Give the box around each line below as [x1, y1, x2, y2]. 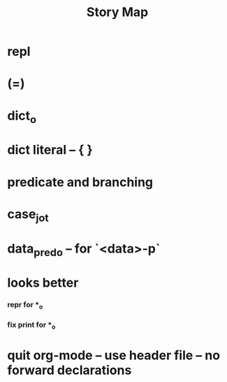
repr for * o [7, 300, 43, 311]
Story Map [86, 4, 149, 20]
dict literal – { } [7, 142, 93, 158]
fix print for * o [7, 320, 56, 331]
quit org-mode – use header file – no [7, 347, 221, 363]
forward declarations [7, 362, 132, 378]
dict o [7, 108, 37, 126]
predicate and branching [7, 174, 154, 190]
